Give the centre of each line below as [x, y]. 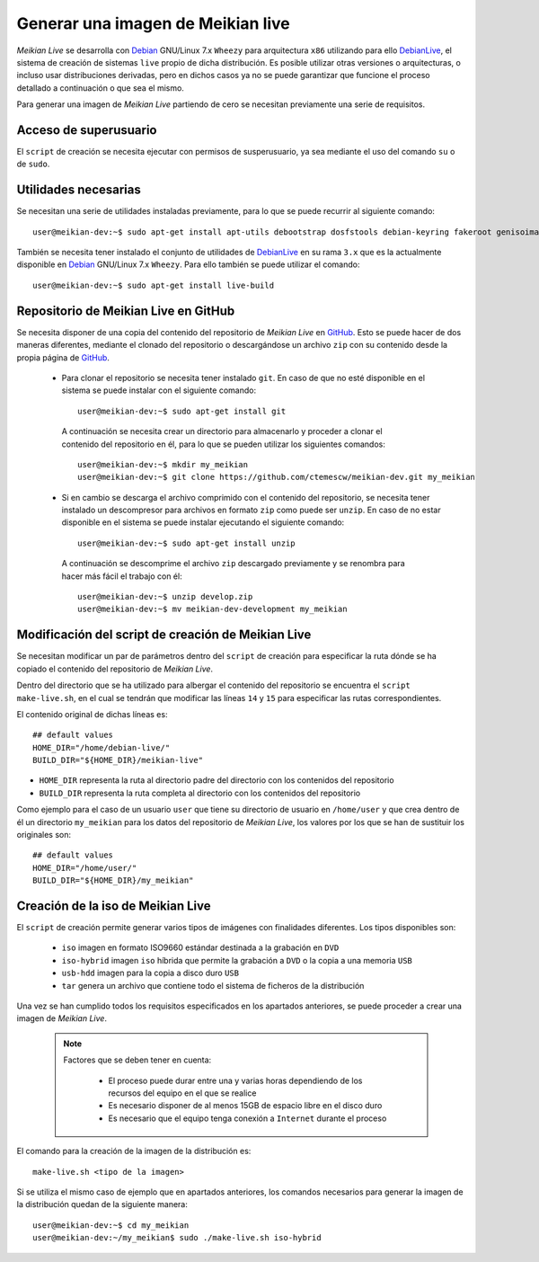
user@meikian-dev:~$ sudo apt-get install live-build [153, 285]
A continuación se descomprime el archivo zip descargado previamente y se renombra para [233, 564]
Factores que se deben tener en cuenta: [137, 1060]
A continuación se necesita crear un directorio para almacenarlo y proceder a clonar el [222, 431]
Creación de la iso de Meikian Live [114, 906]
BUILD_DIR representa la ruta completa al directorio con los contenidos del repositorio [200, 793]
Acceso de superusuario [87, 130]
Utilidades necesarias [79, 190]
